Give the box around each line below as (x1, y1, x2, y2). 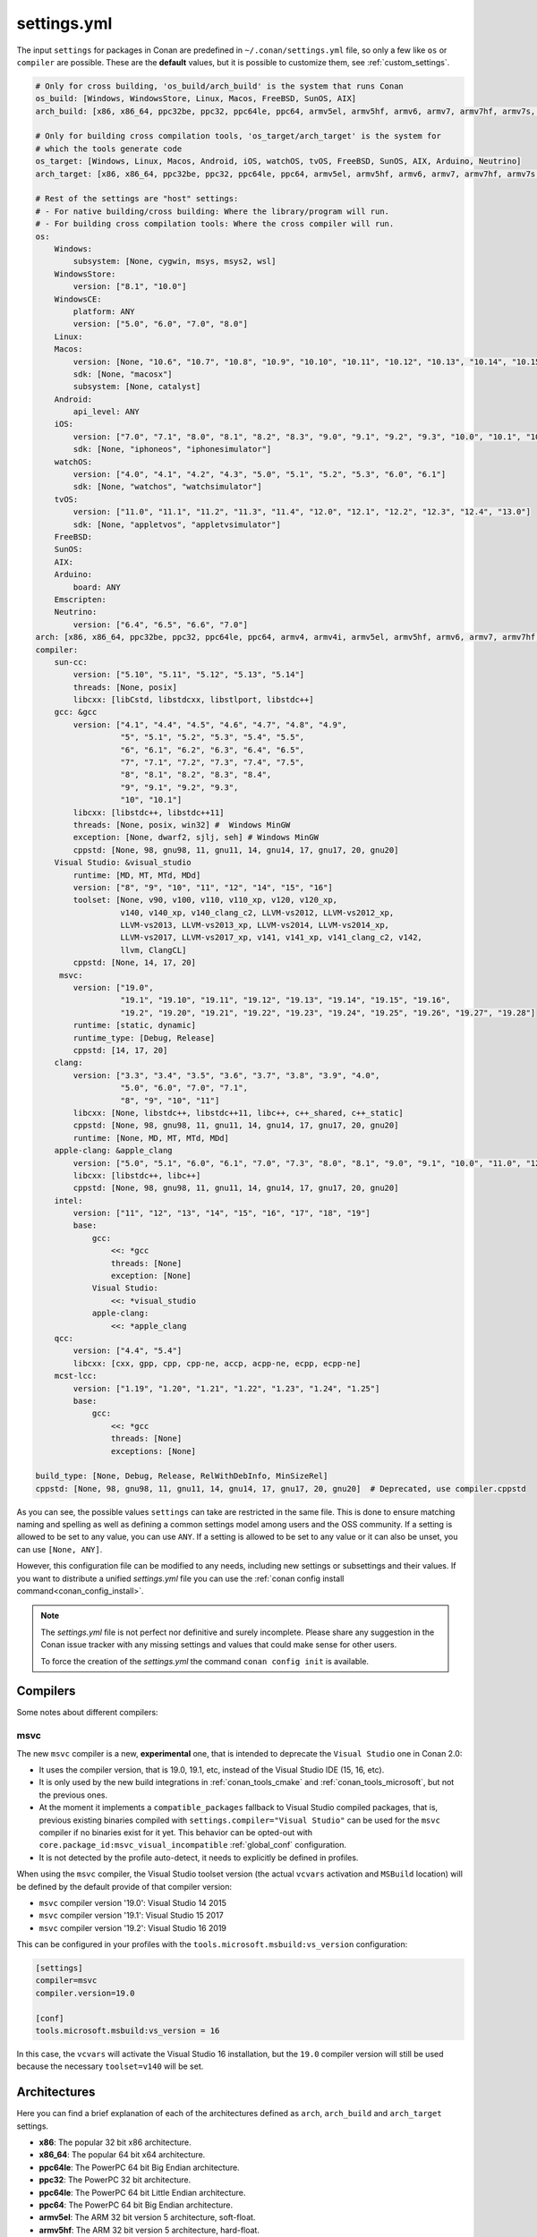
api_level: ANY (72, 407, 141, 417)
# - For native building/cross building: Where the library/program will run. (35, 206, 389, 217)
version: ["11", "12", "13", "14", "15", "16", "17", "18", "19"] (72, 1208, 371, 1219)
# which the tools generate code (35, 143, 183, 154)
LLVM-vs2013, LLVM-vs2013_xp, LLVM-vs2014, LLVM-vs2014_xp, (120, 920, 389, 931)
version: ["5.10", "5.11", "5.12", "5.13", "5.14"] (72, 669, 305, 680)
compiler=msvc (35, 1976, 98, 1986)
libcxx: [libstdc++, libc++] (72, 1170, 201, 1180)
